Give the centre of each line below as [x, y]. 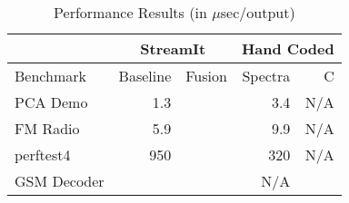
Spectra [266, 76]
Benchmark [50, 76]
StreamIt [173, 48]
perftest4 [43, 155]
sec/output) [258, 12]
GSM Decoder [60, 181]
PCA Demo [51, 102]
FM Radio [47, 128]
